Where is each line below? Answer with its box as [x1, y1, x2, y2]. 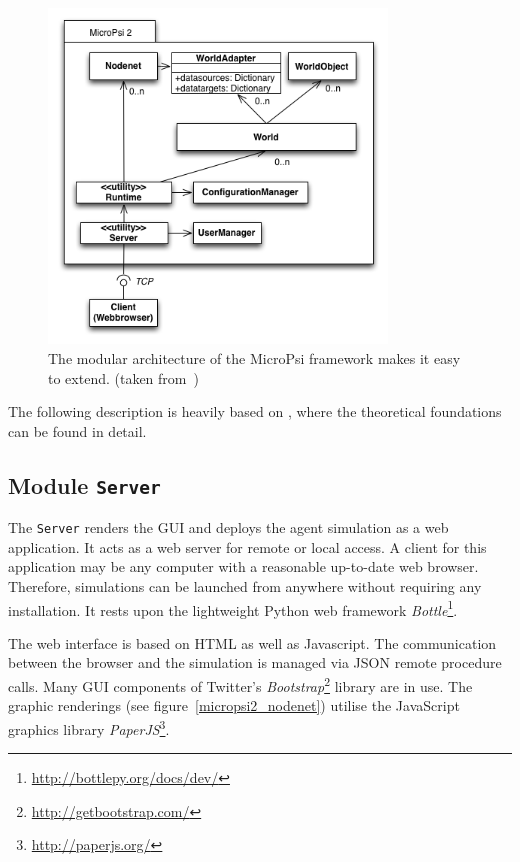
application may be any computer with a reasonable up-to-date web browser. [8, 556, 479, 577]
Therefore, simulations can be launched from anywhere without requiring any [8, 575, 482, 596]
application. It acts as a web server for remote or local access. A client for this [8, 536, 487, 557]
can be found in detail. [8, 420, 147, 441]
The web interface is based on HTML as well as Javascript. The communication [8, 632, 497, 653]
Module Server [8, 469, 161, 500]
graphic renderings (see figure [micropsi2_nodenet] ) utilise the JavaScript [8, 695, 460, 716]
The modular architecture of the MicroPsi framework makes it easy [48, 347, 461, 368]
